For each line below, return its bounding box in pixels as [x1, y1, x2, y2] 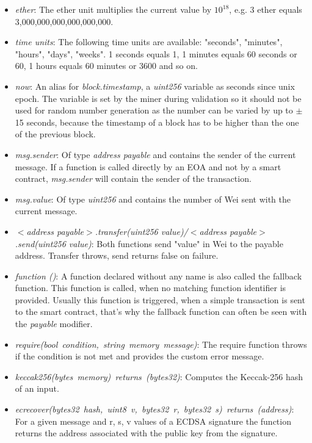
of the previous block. [15, 128, 96, 140]
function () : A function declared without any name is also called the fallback [15, 269, 302, 282]
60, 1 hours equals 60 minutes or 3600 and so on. [15, 59, 198, 72]
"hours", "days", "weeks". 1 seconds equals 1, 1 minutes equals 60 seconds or [15, 47, 297, 60]
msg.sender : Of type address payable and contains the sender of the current [15, 148, 296, 160]
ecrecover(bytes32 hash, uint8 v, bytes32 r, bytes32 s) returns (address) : [15, 403, 294, 416]
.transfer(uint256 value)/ [95, 225, 188, 237]
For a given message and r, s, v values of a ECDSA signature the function [15, 414, 291, 427]
